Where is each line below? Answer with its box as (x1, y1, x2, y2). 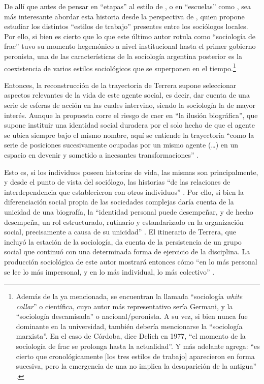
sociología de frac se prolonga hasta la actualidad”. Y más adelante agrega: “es (16, 341, 260, 351)
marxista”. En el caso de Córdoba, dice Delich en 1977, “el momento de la (16, 331, 246, 341)
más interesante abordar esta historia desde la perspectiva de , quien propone (4, 11, 245, 21)
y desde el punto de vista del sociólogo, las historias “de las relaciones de (4, 176, 230, 187)
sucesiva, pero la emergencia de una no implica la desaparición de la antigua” (16, 361, 257, 371)
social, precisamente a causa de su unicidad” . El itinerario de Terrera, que (4, 226, 236, 237)
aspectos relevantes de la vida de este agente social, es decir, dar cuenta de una (4, 90, 250, 100)
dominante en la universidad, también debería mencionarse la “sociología (16, 320, 243, 331)
